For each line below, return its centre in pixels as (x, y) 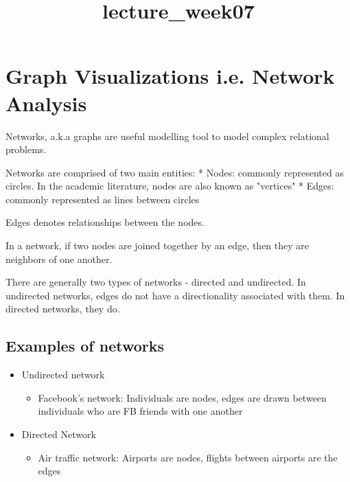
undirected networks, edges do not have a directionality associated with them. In (175, 295)
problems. (26, 149)
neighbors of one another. (59, 259)
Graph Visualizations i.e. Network (170, 76)
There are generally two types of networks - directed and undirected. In (156, 282)
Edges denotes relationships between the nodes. (105, 222)
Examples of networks (85, 346)
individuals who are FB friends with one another (140, 411)
